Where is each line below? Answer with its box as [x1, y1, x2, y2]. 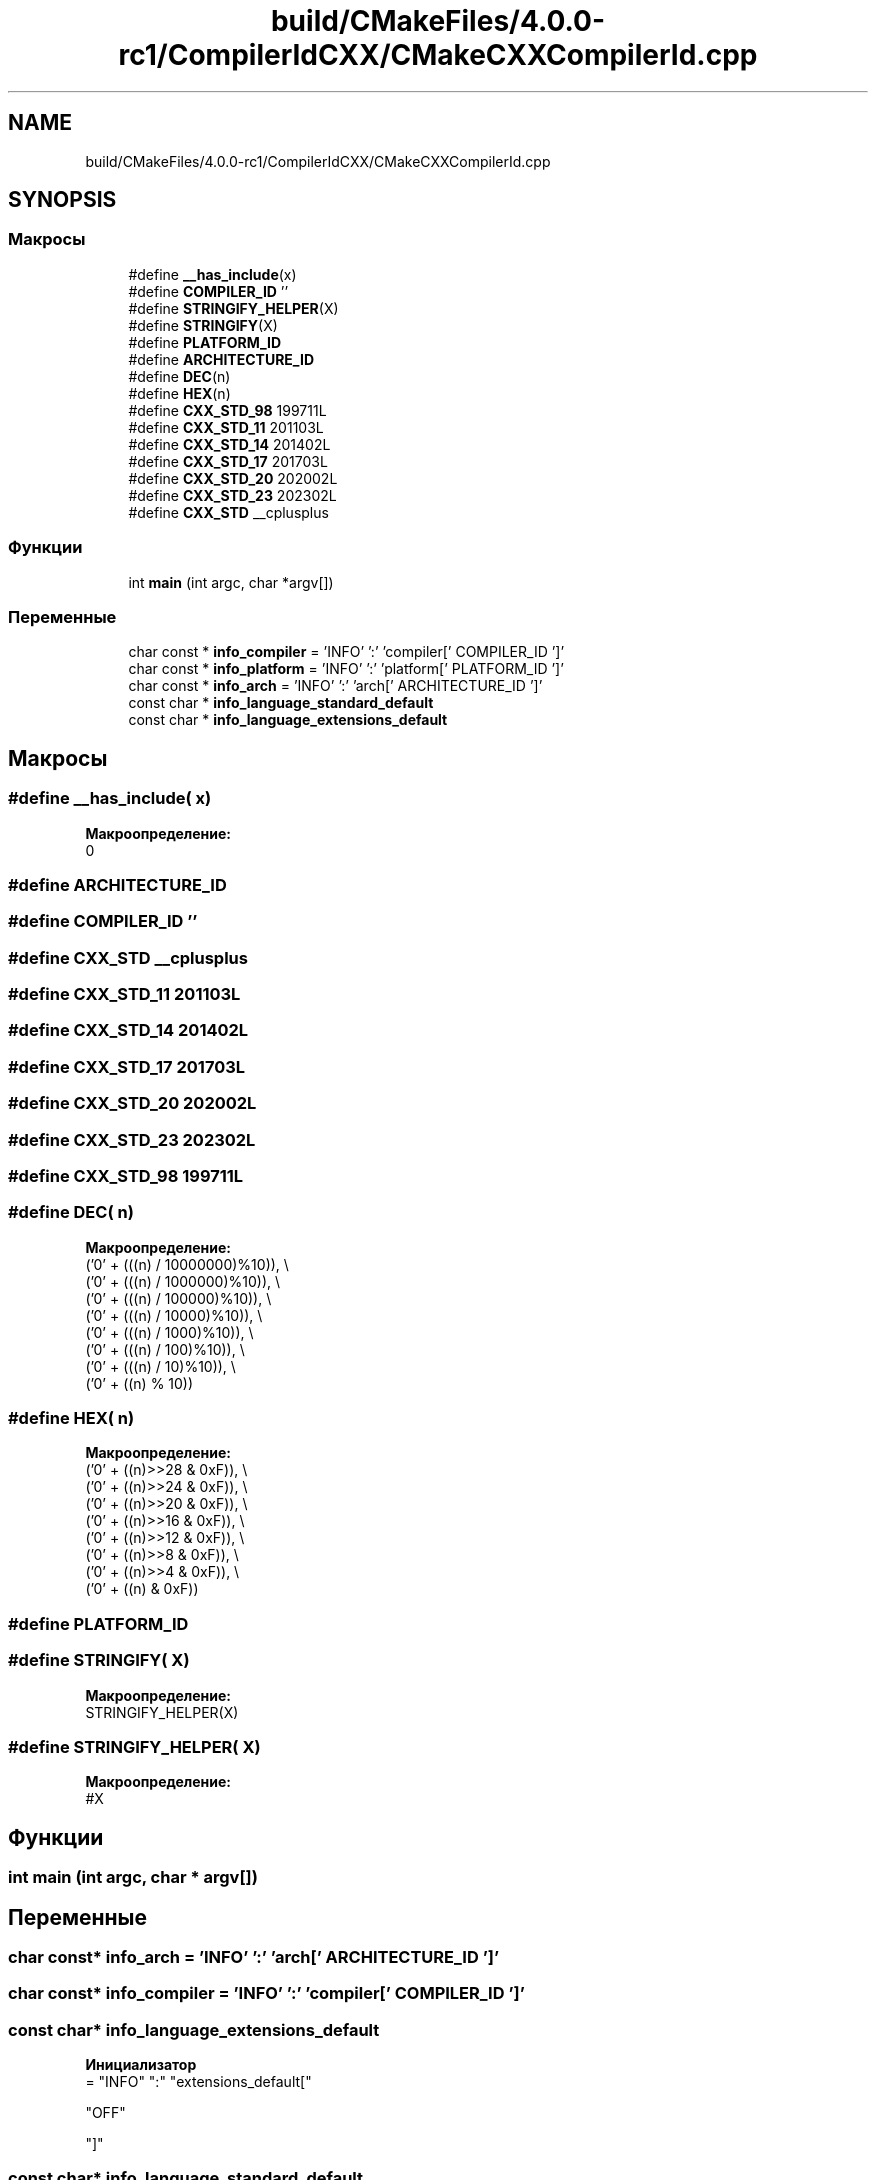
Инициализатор [85, 2056, 197, 2074]
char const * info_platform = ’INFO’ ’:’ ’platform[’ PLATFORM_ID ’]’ [128, 660, 564, 678]
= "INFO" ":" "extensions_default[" [85, 2073, 312, 2091]
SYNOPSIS [8, 187, 117, 213]
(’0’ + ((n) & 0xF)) [85, 1580, 199, 1598]
